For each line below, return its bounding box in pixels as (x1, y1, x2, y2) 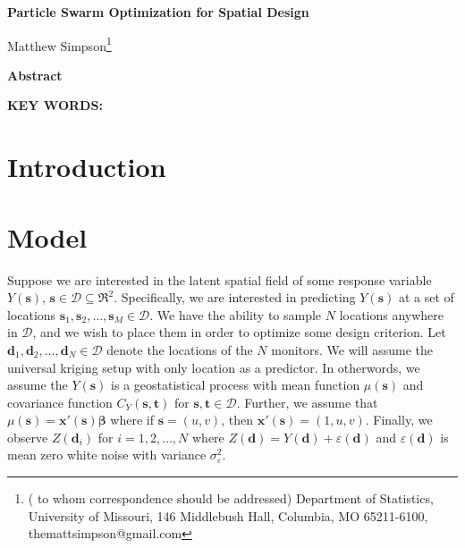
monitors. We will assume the (271, 340, 433, 358)
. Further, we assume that (236, 392, 378, 411)
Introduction (7, 148, 166, 185)
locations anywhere (339, 305, 444, 324)
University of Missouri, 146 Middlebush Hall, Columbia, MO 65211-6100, (28, 506, 428, 525)
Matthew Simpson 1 (7, 33, 112, 55)
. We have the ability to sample (149, 305, 322, 324)
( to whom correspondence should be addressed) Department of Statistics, (28, 489, 434, 508)
